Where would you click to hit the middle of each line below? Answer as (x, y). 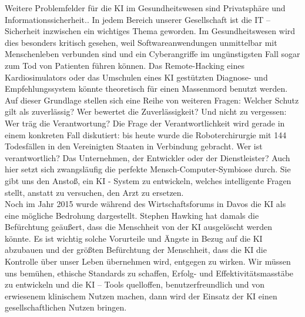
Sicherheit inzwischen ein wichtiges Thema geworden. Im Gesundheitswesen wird (150, 31)
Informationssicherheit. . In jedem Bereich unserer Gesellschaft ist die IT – (138, 19)
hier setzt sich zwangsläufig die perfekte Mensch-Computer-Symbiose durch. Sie (148, 169)
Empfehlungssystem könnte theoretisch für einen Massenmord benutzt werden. (146, 89)
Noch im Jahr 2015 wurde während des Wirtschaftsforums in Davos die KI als (145, 204)
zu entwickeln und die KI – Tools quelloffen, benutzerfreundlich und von (135, 284)
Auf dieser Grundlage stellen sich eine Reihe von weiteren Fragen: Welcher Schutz (152, 100)
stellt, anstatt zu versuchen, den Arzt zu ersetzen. (94, 192)
